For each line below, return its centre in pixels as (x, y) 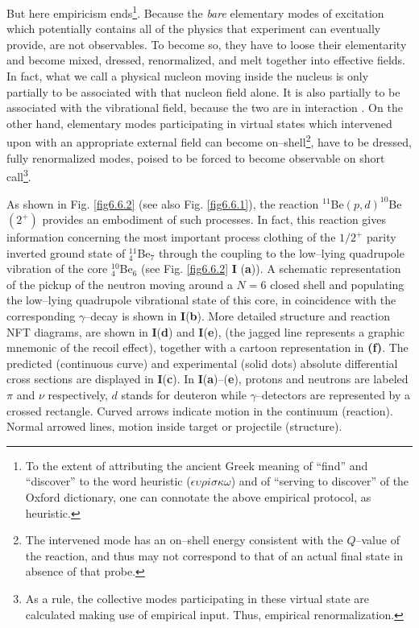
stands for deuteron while (184, 395)
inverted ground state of (66, 252)
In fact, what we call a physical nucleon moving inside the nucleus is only (188, 76)
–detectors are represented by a (333, 395)
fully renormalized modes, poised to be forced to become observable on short (196, 157)
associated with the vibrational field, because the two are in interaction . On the (205, 107)
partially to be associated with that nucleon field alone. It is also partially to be (203, 91)
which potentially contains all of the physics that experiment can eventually (194, 29)
